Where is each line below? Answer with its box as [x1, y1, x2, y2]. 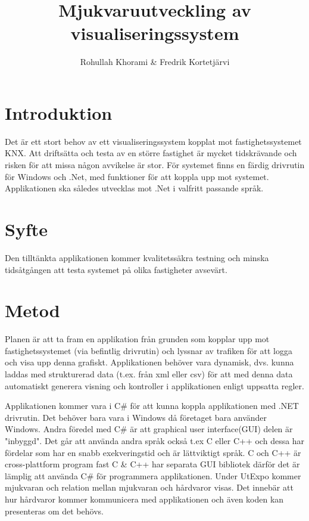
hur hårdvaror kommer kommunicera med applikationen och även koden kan [5, 492, 284, 505]
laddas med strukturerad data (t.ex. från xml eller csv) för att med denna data [5, 368, 293, 380]
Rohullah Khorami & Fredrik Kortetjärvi [80, 55, 230, 68]
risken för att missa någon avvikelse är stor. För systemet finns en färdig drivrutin [5, 159, 305, 171]
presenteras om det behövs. [5, 504, 104, 517]
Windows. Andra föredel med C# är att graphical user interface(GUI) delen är [5, 423, 293, 435]
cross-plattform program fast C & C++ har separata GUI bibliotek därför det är [5, 458, 300, 470]
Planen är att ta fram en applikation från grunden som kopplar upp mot [5, 333, 270, 345]
